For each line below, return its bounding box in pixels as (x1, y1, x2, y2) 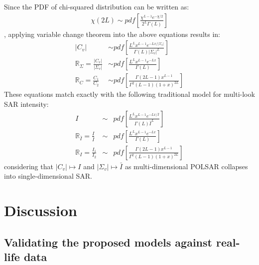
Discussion (4, 200, 77, 220)
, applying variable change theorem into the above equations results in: (4, 28, 220, 39)
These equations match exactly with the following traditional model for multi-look (4, 89, 255, 99)
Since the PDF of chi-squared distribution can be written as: (4, 1, 189, 11)
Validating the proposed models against (4, 234, 212, 250)
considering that (4, 161, 53, 171)
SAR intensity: (4, 98, 49, 109)
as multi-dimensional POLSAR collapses (125, 161, 248, 171)
